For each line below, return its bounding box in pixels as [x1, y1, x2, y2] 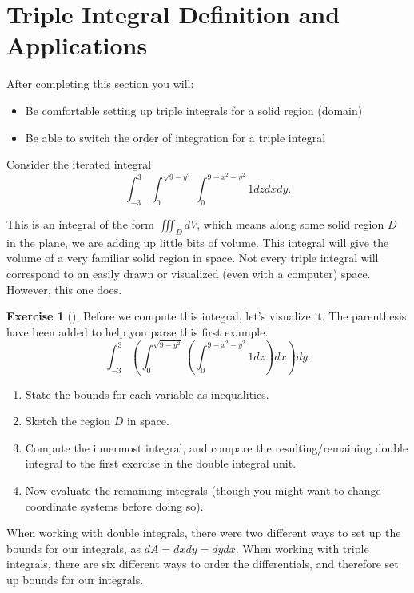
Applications [6, 29, 148, 62]
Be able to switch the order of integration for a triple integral [25, 129, 326, 145]
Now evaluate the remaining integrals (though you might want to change [25, 482, 381, 499]
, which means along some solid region [197, 216, 384, 233]
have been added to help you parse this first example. [6, 323, 269, 340]
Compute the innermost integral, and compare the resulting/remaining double [25, 439, 408, 456]
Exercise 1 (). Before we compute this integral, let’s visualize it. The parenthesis [6, 308, 407, 324]
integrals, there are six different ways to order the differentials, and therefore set [6, 555, 399, 572]
